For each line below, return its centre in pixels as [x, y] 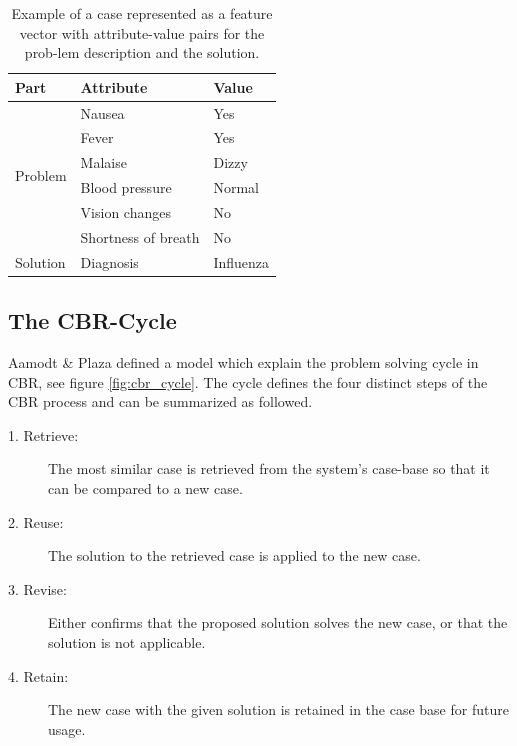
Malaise [103, 162]
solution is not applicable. [127, 641]
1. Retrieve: [43, 434]
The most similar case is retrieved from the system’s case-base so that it [269, 468]
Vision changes [125, 212]
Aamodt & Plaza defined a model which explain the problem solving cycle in [243, 361]
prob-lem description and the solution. [142, 52]
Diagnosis [109, 261]
